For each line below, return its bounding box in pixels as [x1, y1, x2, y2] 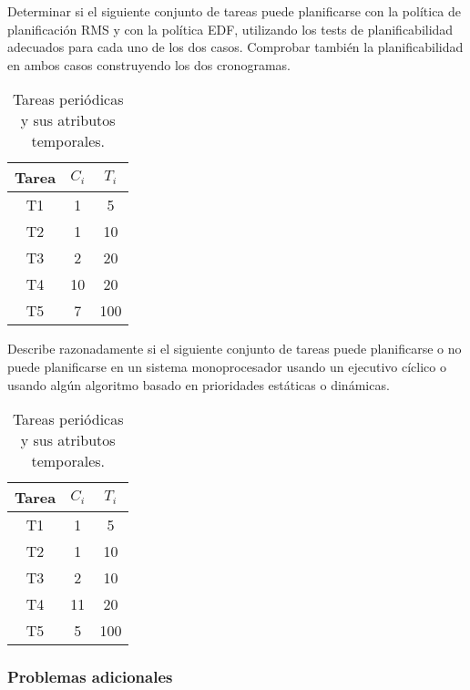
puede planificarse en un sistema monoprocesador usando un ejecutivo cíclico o [7, 356, 446, 376]
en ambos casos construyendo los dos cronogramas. [7, 55, 291, 74]
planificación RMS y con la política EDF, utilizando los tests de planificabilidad [7, 19, 454, 38]
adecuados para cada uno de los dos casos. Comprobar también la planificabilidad [7, 37, 464, 57]
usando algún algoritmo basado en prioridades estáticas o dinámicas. [7, 375, 390, 394]
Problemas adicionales [7, 665, 173, 688]
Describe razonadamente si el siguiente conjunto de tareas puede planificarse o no [7, 339, 462, 358]
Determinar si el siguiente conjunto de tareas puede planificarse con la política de [7, 2, 462, 20]
